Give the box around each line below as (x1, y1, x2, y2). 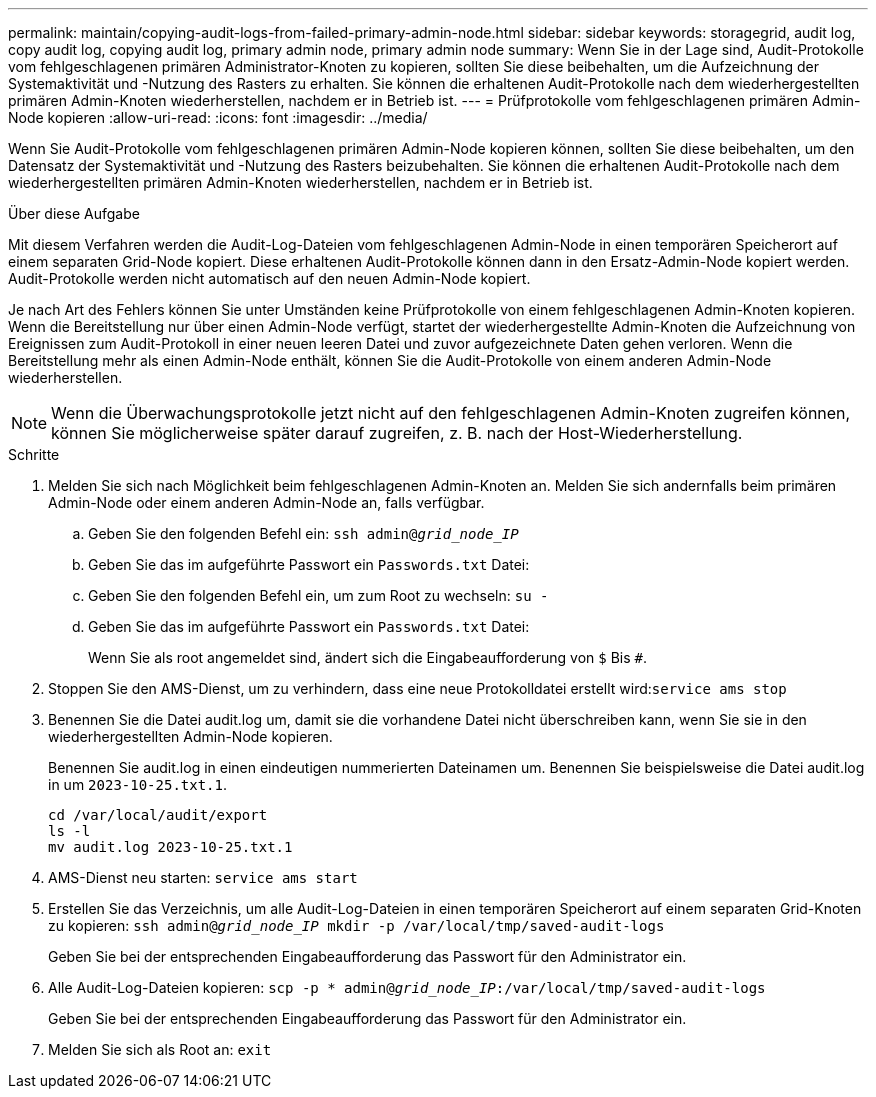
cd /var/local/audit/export (48, 807, 268, 823)
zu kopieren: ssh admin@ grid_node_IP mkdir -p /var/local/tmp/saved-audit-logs (48, 917, 665, 934)
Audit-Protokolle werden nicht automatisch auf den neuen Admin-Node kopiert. (8, 270, 531, 287)
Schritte (8, 446, 60, 463)
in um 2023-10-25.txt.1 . (48, 776, 227, 793)
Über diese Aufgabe (8, 205, 140, 222)
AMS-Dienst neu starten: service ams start (48, 869, 358, 886)
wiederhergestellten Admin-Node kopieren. (48, 728, 333, 745)
